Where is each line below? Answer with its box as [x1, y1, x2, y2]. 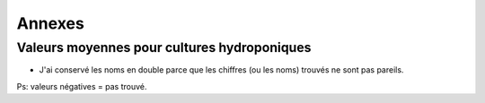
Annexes [16, 13, 84, 33]
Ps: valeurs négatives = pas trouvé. [16, 81, 147, 91]
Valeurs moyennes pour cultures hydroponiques [16, 39, 312, 56]
